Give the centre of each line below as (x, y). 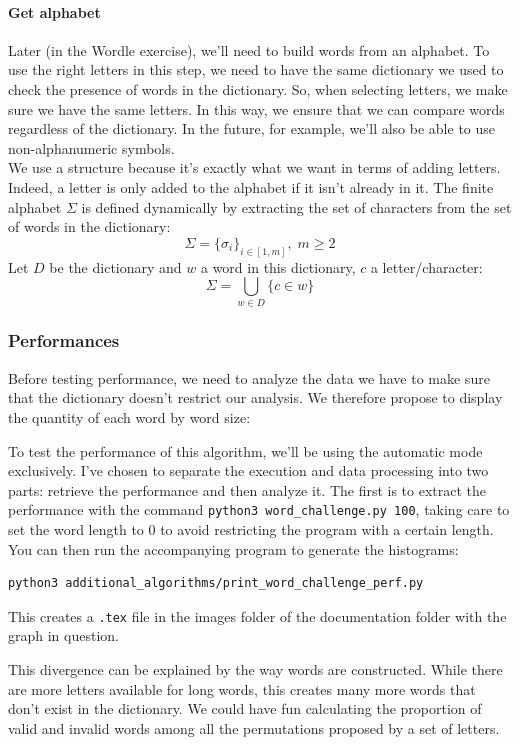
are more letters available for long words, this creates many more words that (242, 688)
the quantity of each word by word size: (129, 416)
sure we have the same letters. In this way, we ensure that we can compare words (256, 108)
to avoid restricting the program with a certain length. (327, 528)
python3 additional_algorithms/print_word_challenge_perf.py (216, 583)
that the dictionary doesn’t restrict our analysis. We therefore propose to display (255, 397)
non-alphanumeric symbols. (91, 147)
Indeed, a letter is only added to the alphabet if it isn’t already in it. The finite (251, 186)
